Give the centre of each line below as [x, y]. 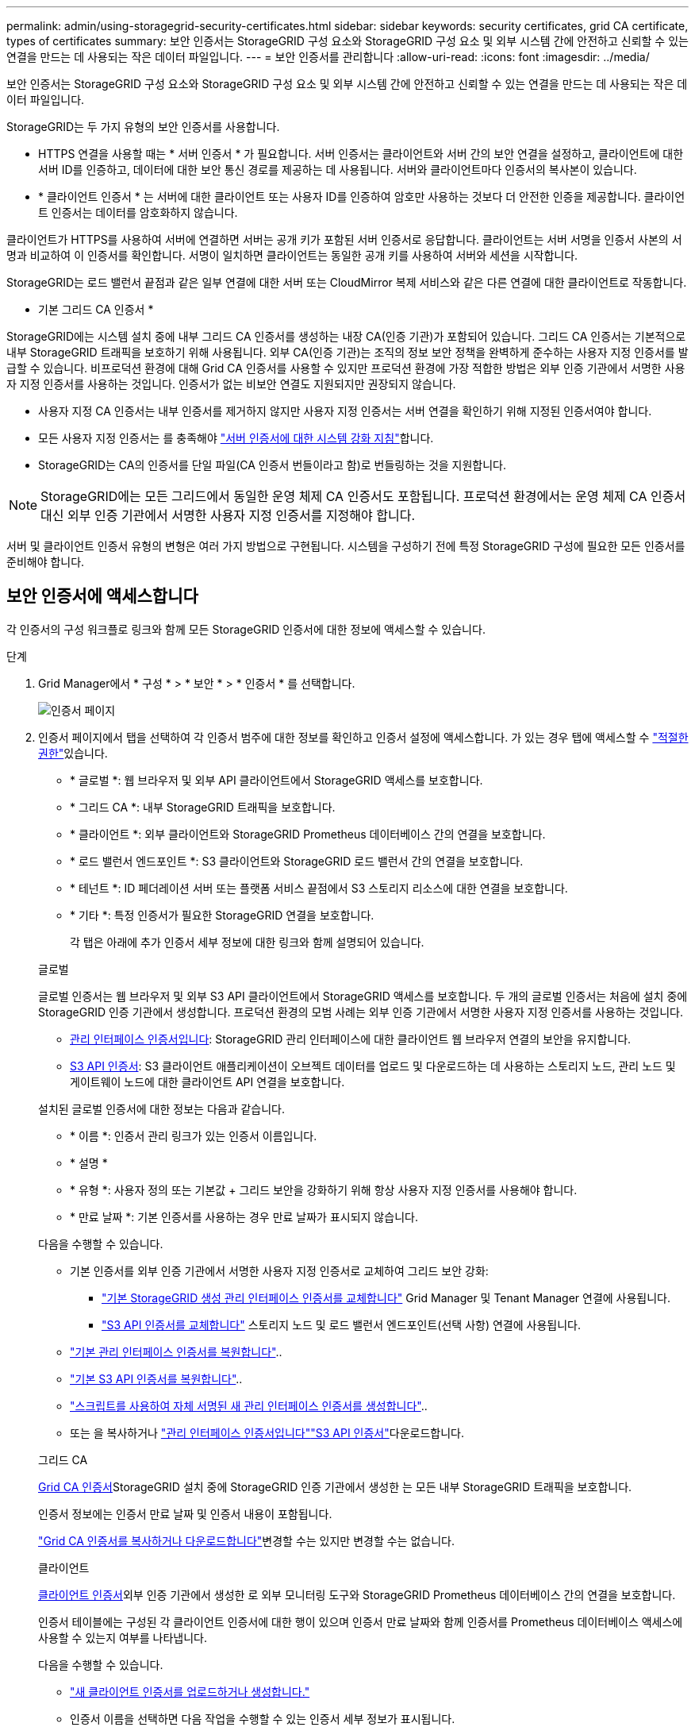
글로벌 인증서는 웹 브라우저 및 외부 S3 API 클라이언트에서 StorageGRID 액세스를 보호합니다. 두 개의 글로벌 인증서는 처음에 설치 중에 [363, 996]
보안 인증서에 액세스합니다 [102, 596]
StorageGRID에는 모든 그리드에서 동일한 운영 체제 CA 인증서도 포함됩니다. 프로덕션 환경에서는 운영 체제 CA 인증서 [363, 496]
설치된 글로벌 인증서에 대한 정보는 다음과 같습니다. [162, 1108]
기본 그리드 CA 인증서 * [96, 309]
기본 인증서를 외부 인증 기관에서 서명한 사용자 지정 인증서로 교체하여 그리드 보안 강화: [279, 1270]
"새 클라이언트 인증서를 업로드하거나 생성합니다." [190, 1691]
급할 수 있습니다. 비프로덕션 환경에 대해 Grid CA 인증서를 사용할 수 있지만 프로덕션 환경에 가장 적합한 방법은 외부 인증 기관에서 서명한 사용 [346, 368]
